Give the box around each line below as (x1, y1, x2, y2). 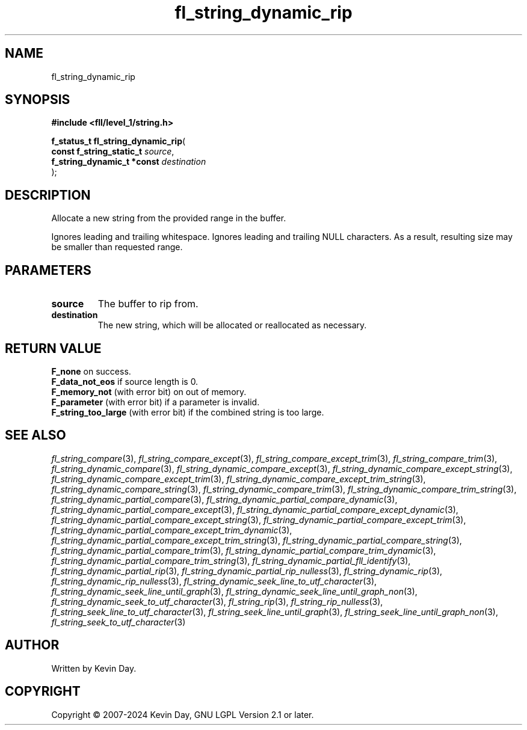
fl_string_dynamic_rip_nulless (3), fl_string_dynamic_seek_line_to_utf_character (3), (51, 575, 377, 586)
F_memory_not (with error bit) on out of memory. (51, 386, 247, 397)
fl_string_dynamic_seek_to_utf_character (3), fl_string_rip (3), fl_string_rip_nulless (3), (51, 596, 383, 607)
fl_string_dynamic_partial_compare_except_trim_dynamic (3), (51, 524, 292, 535)
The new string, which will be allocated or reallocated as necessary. (97, 320, 367, 331)
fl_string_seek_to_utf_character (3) (51, 616, 186, 627)
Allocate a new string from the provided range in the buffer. (51, 213, 286, 224)
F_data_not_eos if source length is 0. (51, 376, 199, 387)
